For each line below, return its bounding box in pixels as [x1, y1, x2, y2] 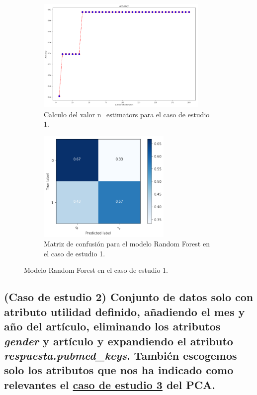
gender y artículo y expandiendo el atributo [4, 333, 233, 348]
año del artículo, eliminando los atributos [4, 318, 221, 334]
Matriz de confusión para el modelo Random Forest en [44, 238, 210, 249]
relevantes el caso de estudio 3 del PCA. [4, 377, 216, 392]
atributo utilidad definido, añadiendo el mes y [4, 304, 245, 319]
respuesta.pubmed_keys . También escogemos [4, 347, 237, 363]
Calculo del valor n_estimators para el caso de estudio [44, 109, 210, 119]
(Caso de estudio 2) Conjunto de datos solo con [4, 289, 254, 305]
